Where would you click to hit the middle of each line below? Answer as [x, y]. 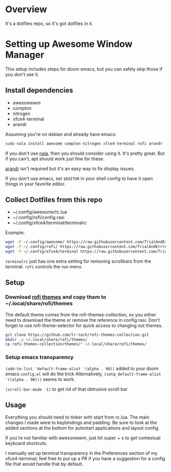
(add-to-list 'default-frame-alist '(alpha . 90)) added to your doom [82, 368]
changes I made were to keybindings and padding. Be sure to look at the [81, 423]
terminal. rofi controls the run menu [43, 267]
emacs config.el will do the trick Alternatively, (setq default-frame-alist [83, 374]
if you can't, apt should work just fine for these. [55, 158]
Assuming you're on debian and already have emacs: [61, 134]
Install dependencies [39, 90]
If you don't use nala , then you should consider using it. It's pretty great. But [85, 153]
